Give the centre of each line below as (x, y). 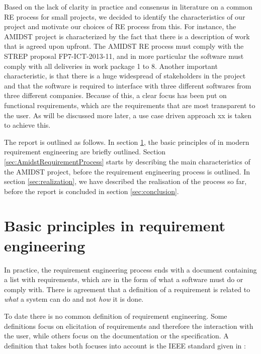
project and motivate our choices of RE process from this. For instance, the (120, 26)
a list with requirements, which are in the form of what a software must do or (124, 279)
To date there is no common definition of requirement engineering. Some (116, 316)
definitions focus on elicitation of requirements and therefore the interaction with (129, 326)
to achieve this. (27, 125)
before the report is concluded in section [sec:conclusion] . (92, 191)
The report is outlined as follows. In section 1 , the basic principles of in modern (127, 142)
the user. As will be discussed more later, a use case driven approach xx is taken (128, 115)
